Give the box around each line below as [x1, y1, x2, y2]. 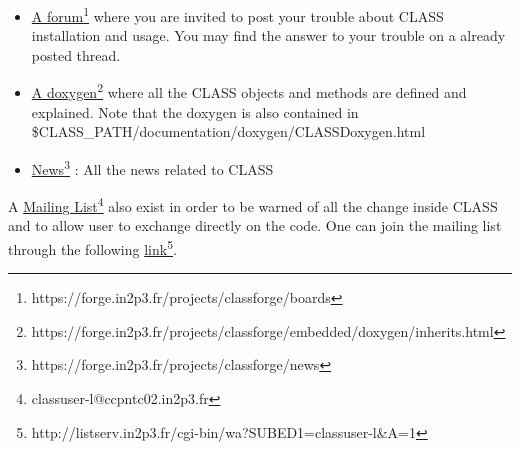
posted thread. [31, 44, 121, 65]
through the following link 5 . [8, 235, 177, 259]
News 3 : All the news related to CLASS [31, 155, 274, 179]
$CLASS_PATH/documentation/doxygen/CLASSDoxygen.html [31, 121, 426, 142]
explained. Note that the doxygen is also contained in [31, 101, 359, 122]
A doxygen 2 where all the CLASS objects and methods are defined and [31, 79, 467, 103]
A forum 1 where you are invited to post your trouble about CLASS [31, 3, 444, 26]
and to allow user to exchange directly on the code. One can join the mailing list [8, 215, 502, 236]
